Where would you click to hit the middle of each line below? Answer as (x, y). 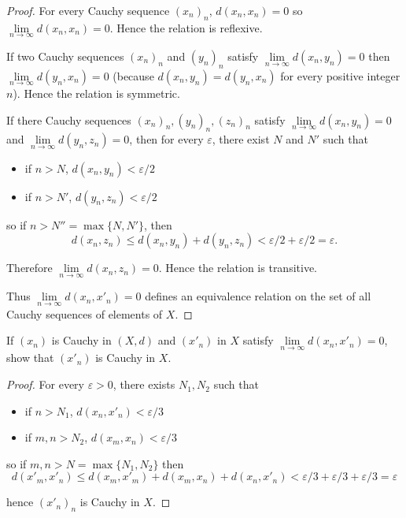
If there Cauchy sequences (69, 119)
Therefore (30, 268)
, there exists (144, 384)
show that (30, 358)
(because (133, 75)
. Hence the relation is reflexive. (186, 27)
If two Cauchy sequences (65, 56)
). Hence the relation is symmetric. (96, 93)
